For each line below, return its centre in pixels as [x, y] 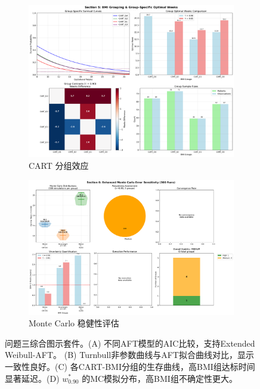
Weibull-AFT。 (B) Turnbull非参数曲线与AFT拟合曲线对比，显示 [129, 355]
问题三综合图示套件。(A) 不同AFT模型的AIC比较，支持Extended [130, 343]
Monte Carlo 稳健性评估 [74, 323]
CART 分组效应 [59, 165]
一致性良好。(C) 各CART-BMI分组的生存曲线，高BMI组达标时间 [130, 366]
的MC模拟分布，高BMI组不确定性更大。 [160, 378]
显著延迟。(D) [32, 378]
